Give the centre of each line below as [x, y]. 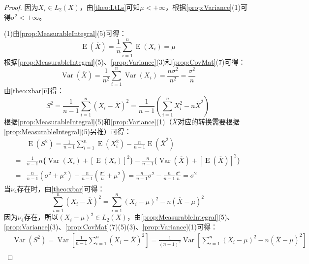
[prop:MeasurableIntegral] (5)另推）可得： [68, 131]
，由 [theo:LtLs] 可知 [110, 7]
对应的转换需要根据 [209, 121]
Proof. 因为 [21, 7]
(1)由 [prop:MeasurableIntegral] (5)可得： [65, 33]
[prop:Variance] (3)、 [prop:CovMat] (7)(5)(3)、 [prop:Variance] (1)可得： [111, 227]
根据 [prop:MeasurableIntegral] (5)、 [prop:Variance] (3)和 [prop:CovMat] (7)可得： [125, 61]
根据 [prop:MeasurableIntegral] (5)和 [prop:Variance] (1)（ [88, 121]
